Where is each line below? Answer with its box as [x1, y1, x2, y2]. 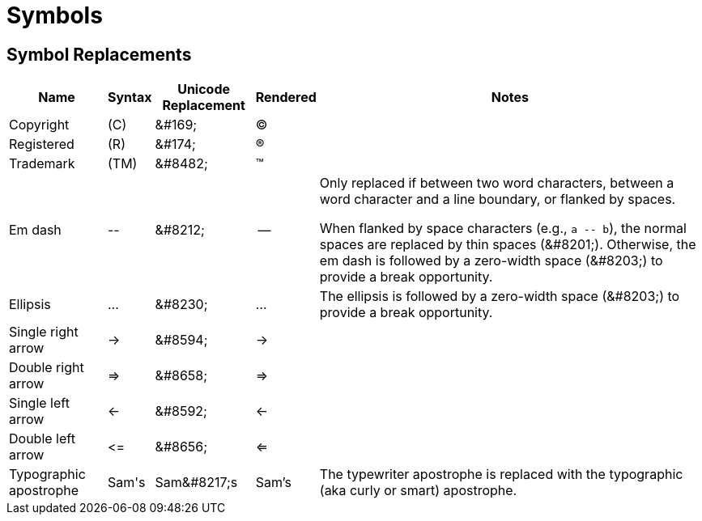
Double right [9, 359, 84, 376]
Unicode [177, 81, 231, 98]
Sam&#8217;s [155, 474, 238, 491]
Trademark [9, 155, 75, 172]
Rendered [255, 89, 317, 106]
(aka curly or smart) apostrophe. [319, 482, 517, 499]
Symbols [6, 2, 103, 29]
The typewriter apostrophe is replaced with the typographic [319, 466, 683, 483]
